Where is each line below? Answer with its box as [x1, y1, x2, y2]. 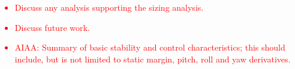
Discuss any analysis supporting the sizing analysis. [14, 1, 204, 13]
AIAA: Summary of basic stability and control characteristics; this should [14, 41, 285, 54]
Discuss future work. [14, 21, 90, 33]
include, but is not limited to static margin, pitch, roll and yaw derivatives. [14, 52, 291, 65]
